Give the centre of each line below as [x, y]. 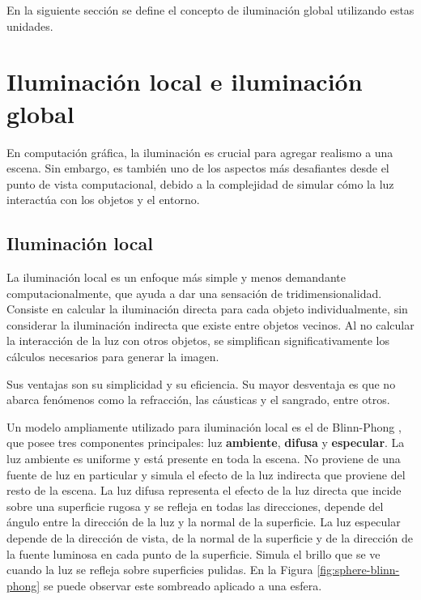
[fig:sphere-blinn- [358, 570]
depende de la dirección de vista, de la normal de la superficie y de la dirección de [210, 537]
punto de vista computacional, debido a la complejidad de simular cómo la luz [200, 183]
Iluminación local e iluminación [185, 81]
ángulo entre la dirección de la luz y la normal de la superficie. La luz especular [204, 522]
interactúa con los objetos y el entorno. [103, 200]
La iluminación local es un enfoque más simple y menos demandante [176, 277]
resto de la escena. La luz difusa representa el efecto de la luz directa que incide [204, 490]
